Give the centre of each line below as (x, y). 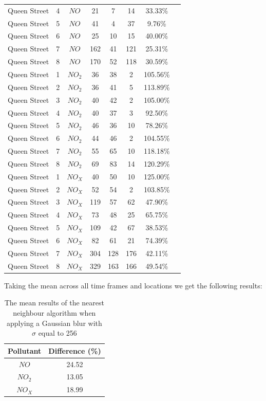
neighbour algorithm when (54, 312)
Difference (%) (75, 350)
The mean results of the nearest (54, 303)
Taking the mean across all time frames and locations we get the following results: (133, 285)
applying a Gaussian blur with (54, 323)
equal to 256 (58, 333)
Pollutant (25, 350)
